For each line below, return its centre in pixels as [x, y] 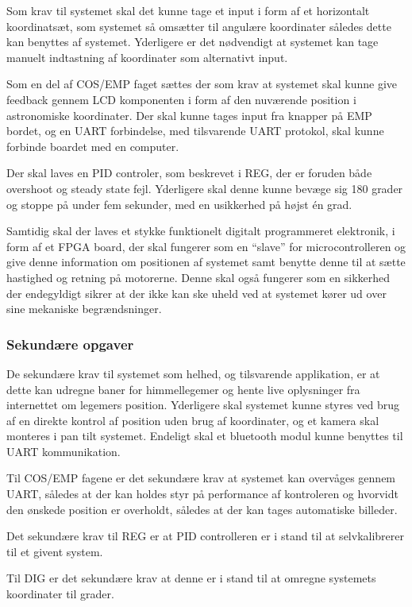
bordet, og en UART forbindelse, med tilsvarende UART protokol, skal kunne [195, 131]
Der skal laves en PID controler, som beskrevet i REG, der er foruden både [189, 173]
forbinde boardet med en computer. [93, 146]
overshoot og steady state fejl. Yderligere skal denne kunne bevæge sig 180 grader [205, 188]
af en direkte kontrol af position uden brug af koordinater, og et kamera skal [193, 420]
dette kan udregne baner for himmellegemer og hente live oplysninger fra [183, 389]
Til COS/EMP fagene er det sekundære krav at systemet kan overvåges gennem [201, 478]
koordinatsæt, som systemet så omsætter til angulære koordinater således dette [199, 26]
